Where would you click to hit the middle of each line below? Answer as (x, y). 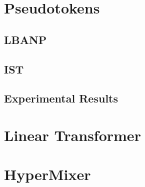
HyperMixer (47, 174)
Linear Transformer (72, 135)
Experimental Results (61, 98)
